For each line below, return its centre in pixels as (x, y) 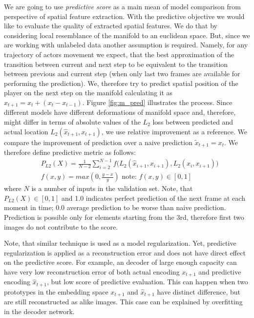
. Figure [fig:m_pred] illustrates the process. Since (157, 102)
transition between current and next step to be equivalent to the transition (116, 64)
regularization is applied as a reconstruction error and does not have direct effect (125, 252)
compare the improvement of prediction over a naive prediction (98, 142)
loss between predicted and (193, 121)
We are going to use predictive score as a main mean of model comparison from (122, 6)
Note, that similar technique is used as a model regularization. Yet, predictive (120, 243)
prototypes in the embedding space (56, 291)
